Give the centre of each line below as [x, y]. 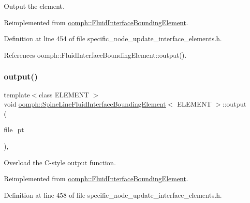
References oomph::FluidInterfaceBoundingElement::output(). [95, 55]
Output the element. [34, 6]
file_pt [14, 130]
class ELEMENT [64, 94]
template [17, 94]
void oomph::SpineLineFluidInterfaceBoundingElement [85, 104]
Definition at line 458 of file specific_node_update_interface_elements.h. [113, 195]
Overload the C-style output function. [60, 162]
